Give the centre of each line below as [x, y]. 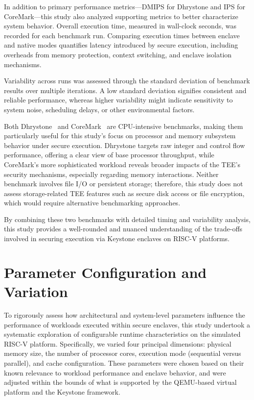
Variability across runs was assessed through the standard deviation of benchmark [127, 81]
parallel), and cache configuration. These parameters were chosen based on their [124, 362]
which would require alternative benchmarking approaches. [92, 203]
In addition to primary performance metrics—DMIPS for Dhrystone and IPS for [125, 6]
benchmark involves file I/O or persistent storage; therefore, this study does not [124, 184]
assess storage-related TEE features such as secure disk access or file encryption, [124, 193]
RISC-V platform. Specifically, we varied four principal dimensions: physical [118, 343]
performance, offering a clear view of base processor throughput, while [109, 155]
